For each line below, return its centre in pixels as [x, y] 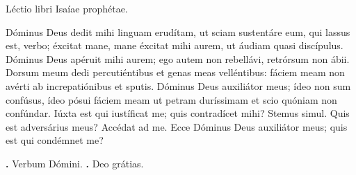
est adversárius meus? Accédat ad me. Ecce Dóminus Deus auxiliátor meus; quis [177, 126]
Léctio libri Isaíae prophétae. [67, 8]
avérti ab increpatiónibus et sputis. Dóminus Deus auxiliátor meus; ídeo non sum [178, 85]
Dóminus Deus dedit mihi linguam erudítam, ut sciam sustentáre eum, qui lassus [178, 31]
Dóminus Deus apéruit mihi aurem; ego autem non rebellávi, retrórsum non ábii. [178, 58]
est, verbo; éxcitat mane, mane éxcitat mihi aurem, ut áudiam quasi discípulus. [175, 45]
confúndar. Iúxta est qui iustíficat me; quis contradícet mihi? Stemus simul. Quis [178, 113]
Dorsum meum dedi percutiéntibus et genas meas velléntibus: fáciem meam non [175, 72]
